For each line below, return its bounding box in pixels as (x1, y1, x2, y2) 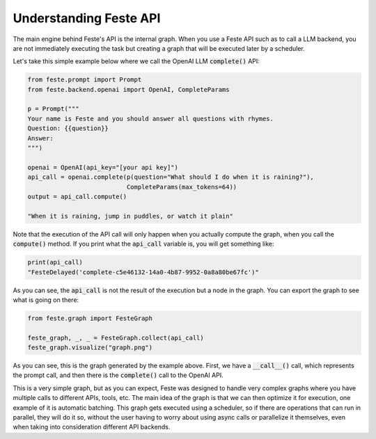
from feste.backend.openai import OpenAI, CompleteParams (27, 86, 230, 93)
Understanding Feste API (13, 10, 161, 26)
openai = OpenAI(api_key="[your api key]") (27, 163, 179, 171)
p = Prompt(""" (27, 105, 79, 113)
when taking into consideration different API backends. (13, 423, 171, 431)
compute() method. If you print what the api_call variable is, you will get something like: (13, 240, 274, 248)
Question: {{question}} (27, 125, 109, 132)
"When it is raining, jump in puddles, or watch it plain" (27, 212, 233, 220)
